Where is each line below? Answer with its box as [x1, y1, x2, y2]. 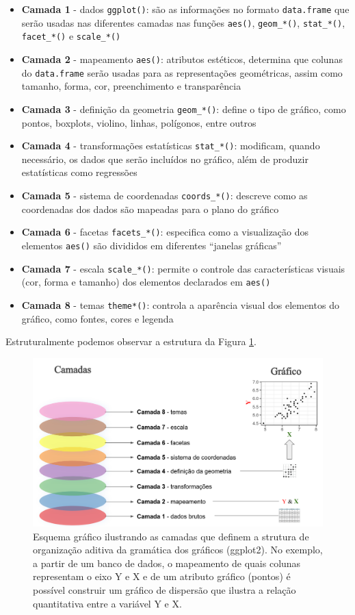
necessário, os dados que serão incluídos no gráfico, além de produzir [21, 151, 308, 166]
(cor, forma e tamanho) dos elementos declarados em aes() [21, 275, 271, 289]
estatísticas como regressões [21, 165, 137, 179]
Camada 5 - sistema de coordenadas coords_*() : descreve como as [21, 188, 308, 202]
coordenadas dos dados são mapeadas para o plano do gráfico [21, 201, 279, 216]
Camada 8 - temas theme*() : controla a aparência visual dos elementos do [21, 297, 339, 312]
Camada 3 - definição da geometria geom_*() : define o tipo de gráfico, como [21, 101, 346, 116]
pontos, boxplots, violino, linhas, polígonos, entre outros [21, 115, 257, 129]
